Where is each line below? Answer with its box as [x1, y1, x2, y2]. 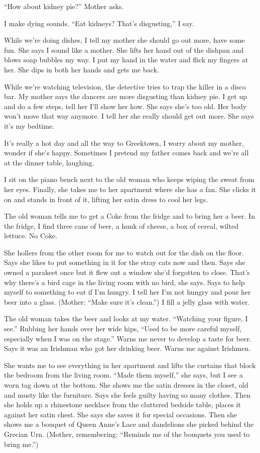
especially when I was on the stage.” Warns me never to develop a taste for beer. [4, 333, 251, 343]
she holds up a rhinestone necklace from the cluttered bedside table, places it [4, 399, 241, 410]
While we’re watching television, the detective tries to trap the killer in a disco [4, 81, 246, 92]
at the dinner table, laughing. [4, 157, 94, 167]
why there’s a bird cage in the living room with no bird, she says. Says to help [4, 277, 245, 287]
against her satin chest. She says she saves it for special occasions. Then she [4, 409, 237, 419]
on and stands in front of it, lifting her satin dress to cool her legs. [4, 194, 208, 204]
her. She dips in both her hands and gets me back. [4, 64, 159, 74]
